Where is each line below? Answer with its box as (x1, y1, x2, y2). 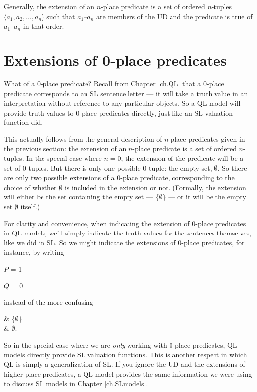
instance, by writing (4, 247, 64, 257)
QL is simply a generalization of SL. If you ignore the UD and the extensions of (4, 359, 245, 369)
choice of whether (4, 182, 57, 192)
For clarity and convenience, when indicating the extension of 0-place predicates (4, 218, 246, 228)
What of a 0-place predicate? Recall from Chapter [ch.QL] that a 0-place (4, 78, 224, 88)
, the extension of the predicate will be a (121, 153, 244, 163)
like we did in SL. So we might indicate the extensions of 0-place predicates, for (4, 237, 245, 247)
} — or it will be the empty (162, 192, 246, 202)
